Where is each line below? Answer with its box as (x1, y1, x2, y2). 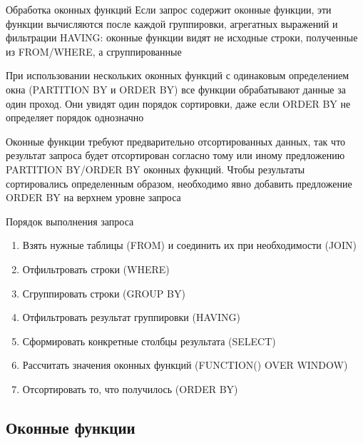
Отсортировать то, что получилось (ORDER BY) (22, 381, 238, 396)
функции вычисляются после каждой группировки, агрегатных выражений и (6, 16, 338, 31)
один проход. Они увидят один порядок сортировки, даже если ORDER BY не (6, 96, 351, 111)
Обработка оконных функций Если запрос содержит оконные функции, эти (6, 2, 332, 16)
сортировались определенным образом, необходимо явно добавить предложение (6, 175, 352, 190)
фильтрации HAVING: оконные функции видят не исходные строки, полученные (6, 30, 358, 45)
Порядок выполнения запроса (6, 213, 134, 228)
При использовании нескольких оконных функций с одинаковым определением (6, 68, 349, 83)
